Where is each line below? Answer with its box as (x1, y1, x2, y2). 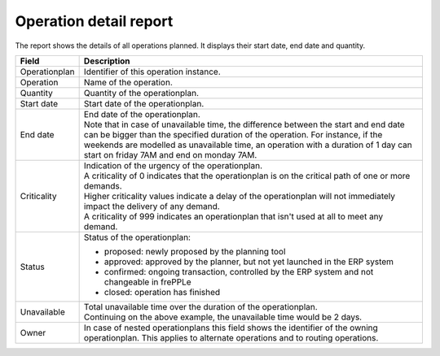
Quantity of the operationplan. (83, 87, 200, 98)
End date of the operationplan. (83, 108, 201, 119)
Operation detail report (15, 12, 174, 30)
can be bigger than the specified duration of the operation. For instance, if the (83, 128, 383, 140)
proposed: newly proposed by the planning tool (103, 245, 286, 257)
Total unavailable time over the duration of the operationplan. (83, 301, 318, 312)
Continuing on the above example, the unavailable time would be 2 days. (83, 311, 363, 323)
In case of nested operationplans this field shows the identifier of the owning (83, 322, 378, 333)
